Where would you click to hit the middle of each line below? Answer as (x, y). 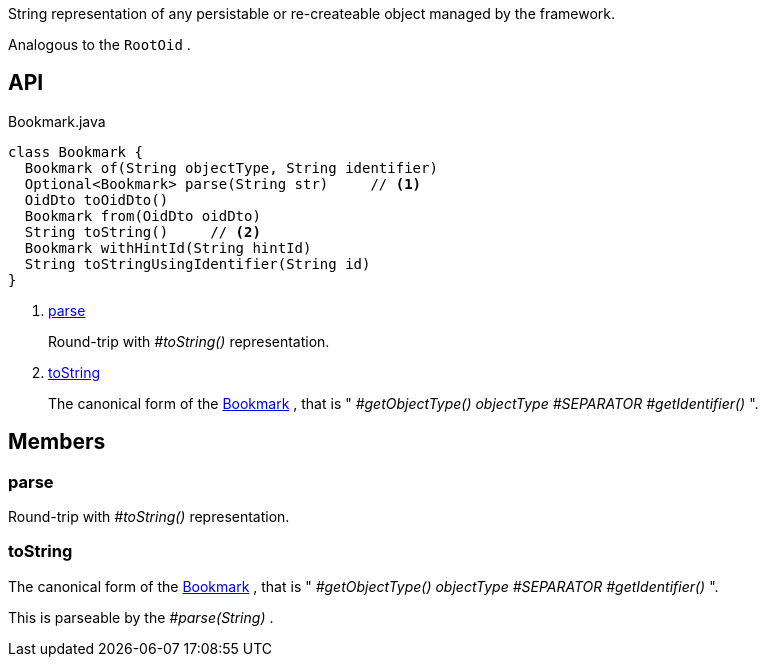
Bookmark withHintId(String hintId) (168, 247)
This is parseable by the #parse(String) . (141, 617)
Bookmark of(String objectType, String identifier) (231, 167)
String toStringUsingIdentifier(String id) (197, 263)
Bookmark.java (57, 121)
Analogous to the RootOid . (99, 44)
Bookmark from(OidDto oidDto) (142, 215)
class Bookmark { (75, 151)
